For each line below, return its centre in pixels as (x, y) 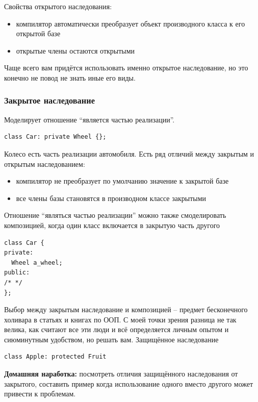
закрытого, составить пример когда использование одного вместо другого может (129, 383)
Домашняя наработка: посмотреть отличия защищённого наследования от (121, 374)
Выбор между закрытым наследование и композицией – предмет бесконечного (126, 309)
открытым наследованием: (45, 164)
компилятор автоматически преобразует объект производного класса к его (131, 23)
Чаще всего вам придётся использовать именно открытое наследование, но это (126, 68)
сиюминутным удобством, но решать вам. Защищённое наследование (111, 339)
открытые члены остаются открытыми (75, 50)
